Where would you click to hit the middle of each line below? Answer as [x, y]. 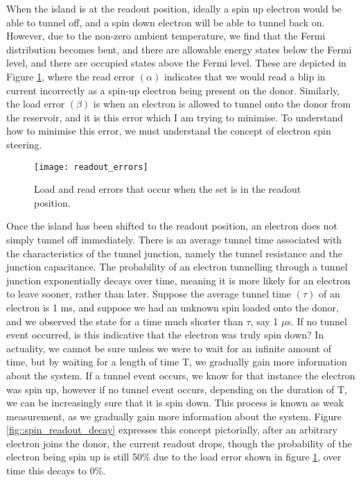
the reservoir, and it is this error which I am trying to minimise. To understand [175, 117]
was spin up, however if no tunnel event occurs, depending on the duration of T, [177, 389]
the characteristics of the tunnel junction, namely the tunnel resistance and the [174, 253]
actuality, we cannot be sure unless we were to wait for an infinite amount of [169, 348]
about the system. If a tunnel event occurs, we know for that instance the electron [181, 375]
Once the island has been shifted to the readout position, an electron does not [172, 226]
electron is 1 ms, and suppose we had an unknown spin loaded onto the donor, [173, 307]
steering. [24, 144]
